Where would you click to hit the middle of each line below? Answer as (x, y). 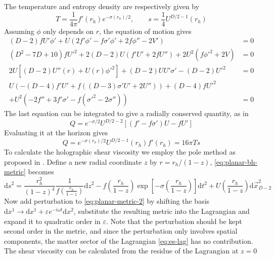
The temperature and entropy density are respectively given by (102, 6)
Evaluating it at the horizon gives (56, 132)
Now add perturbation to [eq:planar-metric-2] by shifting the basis (107, 201)
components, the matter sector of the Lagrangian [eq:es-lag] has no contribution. (129, 240)
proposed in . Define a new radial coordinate (73, 161)
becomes (41, 172)
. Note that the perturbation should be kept (174, 221)
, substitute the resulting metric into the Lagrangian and (162, 211)
